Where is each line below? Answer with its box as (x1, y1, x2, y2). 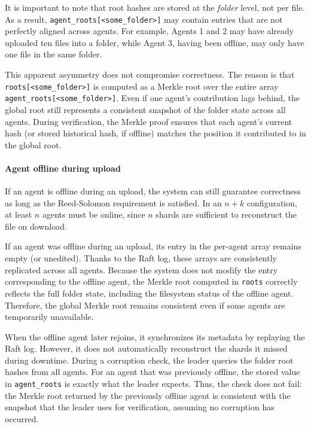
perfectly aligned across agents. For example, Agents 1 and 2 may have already (5, 25, 294, 37)
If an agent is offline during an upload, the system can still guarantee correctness (5, 185, 301, 197)
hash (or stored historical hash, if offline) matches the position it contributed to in (5, 127, 306, 139)
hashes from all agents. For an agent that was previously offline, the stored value (5, 365, 300, 378)
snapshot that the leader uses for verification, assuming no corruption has (5, 401, 275, 413)
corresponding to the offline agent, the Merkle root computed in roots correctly (5, 275, 298, 288)
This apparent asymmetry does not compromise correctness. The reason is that (5, 68, 295, 81)
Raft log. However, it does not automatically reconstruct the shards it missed (5, 342, 288, 355)
